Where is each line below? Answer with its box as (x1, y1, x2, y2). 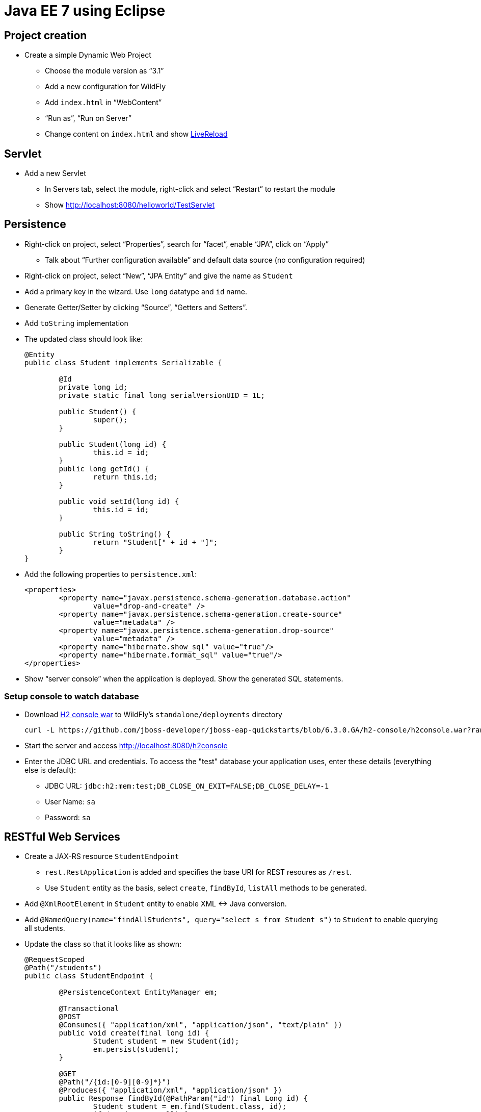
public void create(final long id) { (59, 1029, 209, 1038)
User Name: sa (45, 797, 95, 806)
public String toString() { (59, 529, 171, 538)
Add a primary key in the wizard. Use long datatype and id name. (24, 287, 247, 296)
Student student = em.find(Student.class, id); (93, 1102, 287, 1111)
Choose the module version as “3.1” (45, 66, 164, 75)
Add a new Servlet (24, 169, 86, 178)
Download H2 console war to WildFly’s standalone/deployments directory (24, 710, 282, 719)
